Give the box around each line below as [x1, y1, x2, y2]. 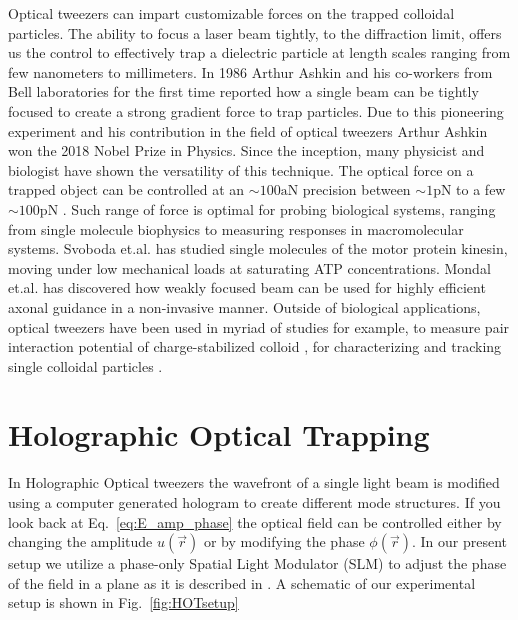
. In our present [411, 531, 507, 552]
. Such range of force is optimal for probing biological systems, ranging [62, 198, 496, 219]
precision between [302, 179, 411, 200]
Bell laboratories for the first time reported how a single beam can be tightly [8, 81, 479, 102]
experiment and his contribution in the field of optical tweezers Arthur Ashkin [8, 120, 488, 141]
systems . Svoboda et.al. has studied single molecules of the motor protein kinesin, [8, 238, 508, 259]
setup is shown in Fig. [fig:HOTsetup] [8, 592, 239, 613]
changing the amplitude [8, 531, 153, 552]
